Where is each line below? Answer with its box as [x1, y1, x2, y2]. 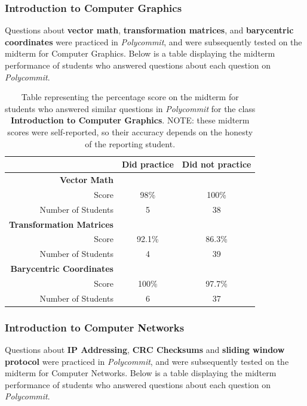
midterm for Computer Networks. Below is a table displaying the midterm [5, 367, 277, 379]
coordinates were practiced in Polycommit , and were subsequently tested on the [5, 35, 302, 48]
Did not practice [182, 158, 251, 171]
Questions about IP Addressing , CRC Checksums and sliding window [5, 343, 285, 356]
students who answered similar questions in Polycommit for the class [5, 102, 256, 114]
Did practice [121, 158, 174, 171]
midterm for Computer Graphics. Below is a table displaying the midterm [5, 47, 275, 60]
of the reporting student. [85, 137, 176, 150]
